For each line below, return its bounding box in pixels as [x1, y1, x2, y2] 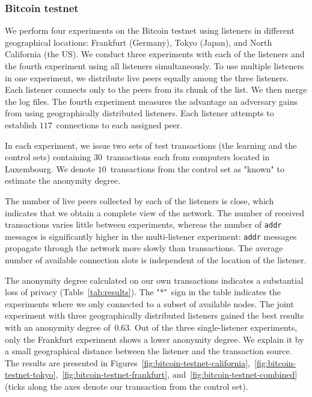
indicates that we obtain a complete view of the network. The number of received [5, 206, 304, 219]
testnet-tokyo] [5, 368, 56, 381]
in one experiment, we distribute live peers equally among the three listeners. [5, 71, 289, 84]
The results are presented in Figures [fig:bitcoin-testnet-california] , [5, 356, 250, 369]
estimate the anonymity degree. [5, 174, 121, 187]
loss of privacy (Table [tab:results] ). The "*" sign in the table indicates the [5, 286, 281, 298]
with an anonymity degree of [5, 321, 111, 333]
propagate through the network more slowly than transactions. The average [5, 242, 283, 254]
